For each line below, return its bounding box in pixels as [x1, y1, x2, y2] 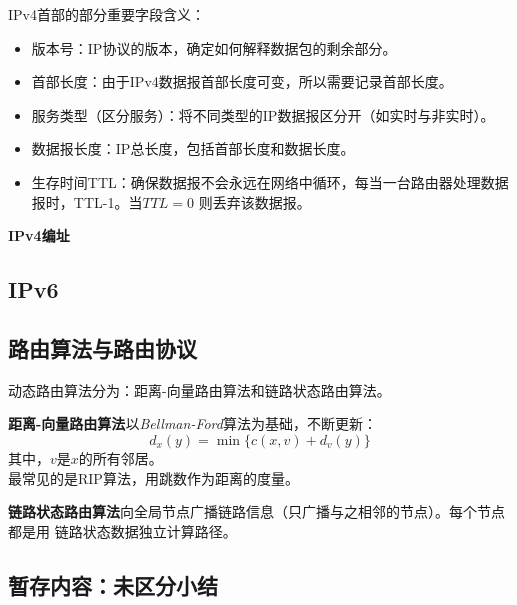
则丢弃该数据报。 [198, 191, 311, 212]
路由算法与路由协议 [8, 332, 197, 363]
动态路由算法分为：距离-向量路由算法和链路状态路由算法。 [8, 379, 391, 400]
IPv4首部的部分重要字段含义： [8, 4, 205, 24]
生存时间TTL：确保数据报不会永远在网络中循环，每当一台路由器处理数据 [31, 171, 509, 192]
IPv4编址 [8, 225, 70, 246]
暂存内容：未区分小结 [8, 569, 218, 600]
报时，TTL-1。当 [31, 191, 143, 212]
